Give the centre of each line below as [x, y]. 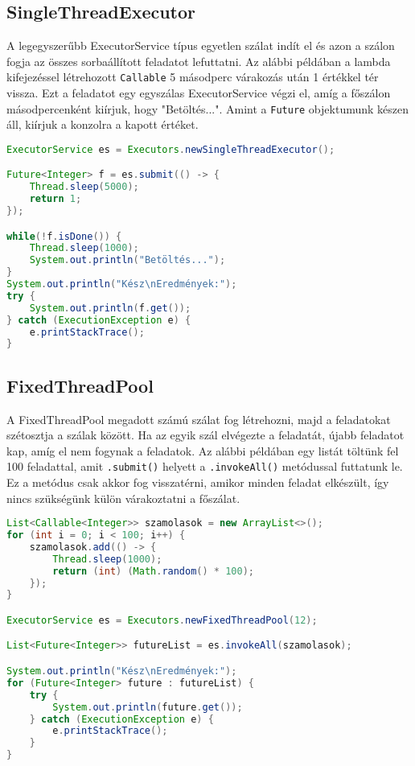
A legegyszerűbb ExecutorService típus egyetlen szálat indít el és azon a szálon [201, 45]
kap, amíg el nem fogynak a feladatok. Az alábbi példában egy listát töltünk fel [203, 450]
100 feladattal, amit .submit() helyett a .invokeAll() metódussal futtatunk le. [205, 466]
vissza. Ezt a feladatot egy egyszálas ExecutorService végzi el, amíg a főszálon [199, 93]
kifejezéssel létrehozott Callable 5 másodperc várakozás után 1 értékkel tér [193, 77]
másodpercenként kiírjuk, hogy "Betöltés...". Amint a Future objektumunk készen [208, 108]
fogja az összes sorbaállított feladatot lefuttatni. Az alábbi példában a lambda [199, 61]
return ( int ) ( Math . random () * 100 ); [153, 571]
